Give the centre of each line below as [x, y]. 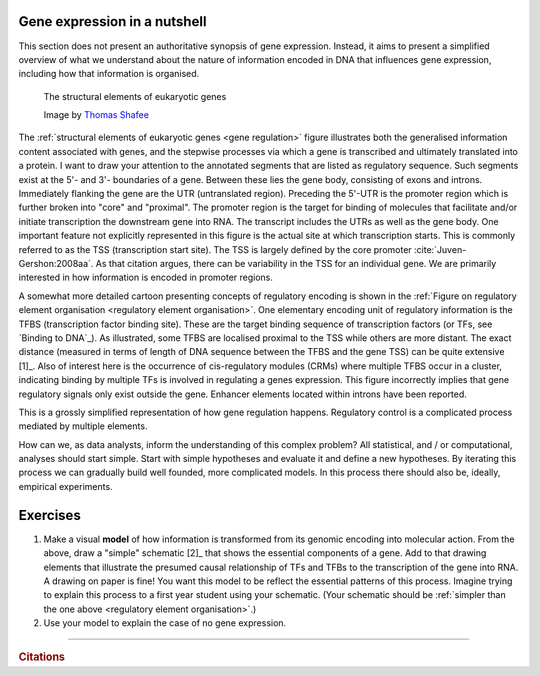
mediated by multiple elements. [83, 426]
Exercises [50, 515]
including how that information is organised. [109, 74]
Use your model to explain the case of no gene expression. [165, 623]
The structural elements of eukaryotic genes [135, 96]
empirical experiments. [66, 486]
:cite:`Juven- [440, 249]
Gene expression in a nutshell [112, 21]
